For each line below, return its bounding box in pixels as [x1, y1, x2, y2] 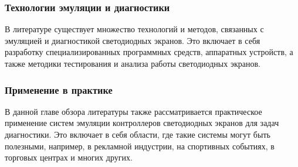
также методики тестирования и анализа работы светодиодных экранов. [5, 57, 260, 69]
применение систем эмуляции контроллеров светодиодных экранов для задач [5, 117, 279, 129]
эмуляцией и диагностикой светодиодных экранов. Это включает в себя [5, 34, 260, 46]
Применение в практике [5, 82, 113, 97]
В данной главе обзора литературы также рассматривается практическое [5, 105, 262, 117]
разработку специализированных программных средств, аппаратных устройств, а [5, 46, 293, 58]
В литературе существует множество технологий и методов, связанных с [5, 23, 264, 35]
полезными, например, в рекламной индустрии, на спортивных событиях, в [5, 139, 275, 152]
